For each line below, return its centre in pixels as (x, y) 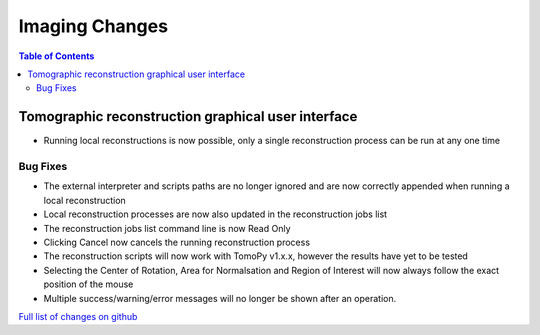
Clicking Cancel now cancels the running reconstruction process (176, 242)
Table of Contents (56, 56)
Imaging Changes (93, 26)
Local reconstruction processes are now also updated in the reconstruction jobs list (215, 214)
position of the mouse (88, 284)
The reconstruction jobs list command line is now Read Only (167, 228)
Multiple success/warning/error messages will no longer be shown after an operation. (220, 298)
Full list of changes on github (78, 316)
